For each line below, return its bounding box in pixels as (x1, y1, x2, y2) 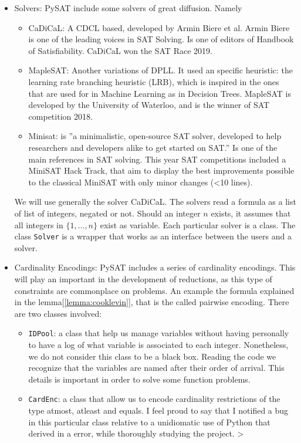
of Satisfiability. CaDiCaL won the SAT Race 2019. (28, 44, 212, 56)
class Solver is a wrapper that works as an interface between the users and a (14, 230, 292, 242)
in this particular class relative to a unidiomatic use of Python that (28, 415, 270, 428)
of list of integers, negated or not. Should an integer (14, 207, 201, 219)
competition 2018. (28, 110, 93, 122)
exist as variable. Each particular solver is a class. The (100, 218, 296, 231)
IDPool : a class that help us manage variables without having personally (28, 327, 289, 339)
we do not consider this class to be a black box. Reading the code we (28, 350, 276, 362)
